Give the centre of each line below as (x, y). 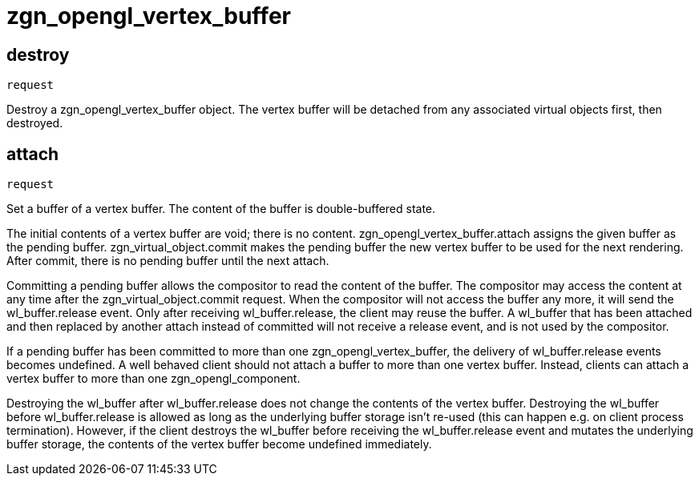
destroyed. (35, 123)
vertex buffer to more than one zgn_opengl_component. (154, 379)
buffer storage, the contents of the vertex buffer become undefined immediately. (219, 444)
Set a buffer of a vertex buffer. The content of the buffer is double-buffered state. (221, 209)
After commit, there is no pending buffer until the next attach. (168, 261)
